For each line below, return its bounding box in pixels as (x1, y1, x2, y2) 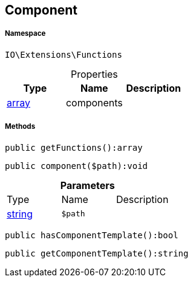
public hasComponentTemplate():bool (5, 230, 178, 240)
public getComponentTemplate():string (5, 248, 189, 258)
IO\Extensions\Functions (5, 49, 122, 60)
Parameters (60, 179, 115, 191)
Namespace (5, 29, 46, 38)
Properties (70, 67, 118, 80)
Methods (5, 122, 36, 131)
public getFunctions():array (5, 142, 143, 153)
